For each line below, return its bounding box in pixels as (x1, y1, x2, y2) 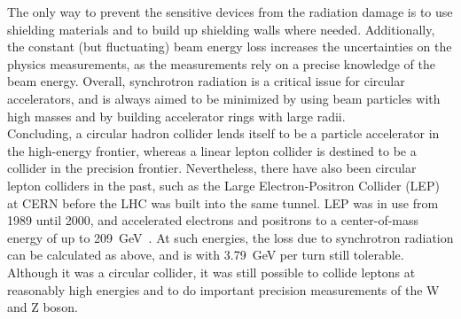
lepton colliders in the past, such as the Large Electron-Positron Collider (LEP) (7, 175, 440, 194)
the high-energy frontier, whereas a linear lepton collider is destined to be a (7, 141, 417, 159)
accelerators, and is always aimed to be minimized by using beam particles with (7, 89, 441, 107)
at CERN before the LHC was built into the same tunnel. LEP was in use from (7, 193, 439, 212)
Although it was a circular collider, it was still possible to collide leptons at (7, 262, 416, 281)
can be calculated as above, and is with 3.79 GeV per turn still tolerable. (7, 245, 404, 264)
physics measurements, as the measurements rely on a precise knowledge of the (7, 54, 435, 73)
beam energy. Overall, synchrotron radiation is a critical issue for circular (7, 72, 405, 90)
